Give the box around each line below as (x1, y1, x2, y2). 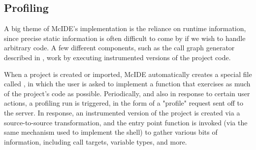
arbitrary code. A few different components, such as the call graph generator (4, 42, 235, 53)
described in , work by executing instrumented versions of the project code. (4, 52, 231, 62)
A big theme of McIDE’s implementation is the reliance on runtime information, (4, 23, 246, 34)
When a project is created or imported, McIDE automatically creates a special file (4, 69, 252, 79)
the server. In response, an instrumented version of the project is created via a (4, 107, 240, 117)
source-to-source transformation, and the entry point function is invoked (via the (4, 117, 248, 127)
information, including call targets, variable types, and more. (4, 136, 187, 147)
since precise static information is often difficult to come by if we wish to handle (4, 33, 246, 43)
